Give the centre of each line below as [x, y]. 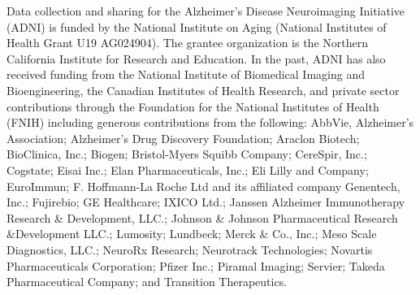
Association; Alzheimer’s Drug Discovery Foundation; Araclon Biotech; [183, 138]
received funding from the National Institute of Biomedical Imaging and [186, 74]
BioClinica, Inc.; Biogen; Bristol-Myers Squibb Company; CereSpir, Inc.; [187, 154]
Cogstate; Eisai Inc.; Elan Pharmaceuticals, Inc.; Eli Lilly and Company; [188, 169]
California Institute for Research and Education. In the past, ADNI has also [196, 58]
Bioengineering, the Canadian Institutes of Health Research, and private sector [203, 90]
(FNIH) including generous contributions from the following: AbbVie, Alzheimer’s [210, 122]
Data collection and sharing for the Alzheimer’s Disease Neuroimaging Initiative [206, 11]
